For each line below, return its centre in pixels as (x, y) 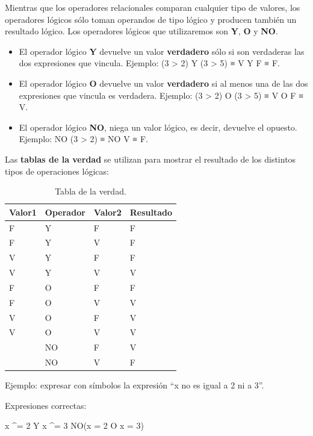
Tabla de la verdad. (91, 191)
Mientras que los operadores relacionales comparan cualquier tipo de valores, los (153, 7)
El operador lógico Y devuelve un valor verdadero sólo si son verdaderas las (162, 51)
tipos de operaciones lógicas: (57, 171)
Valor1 (23, 212)
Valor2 (107, 212)
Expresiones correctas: (46, 405)
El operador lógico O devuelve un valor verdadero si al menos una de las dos (163, 83)
